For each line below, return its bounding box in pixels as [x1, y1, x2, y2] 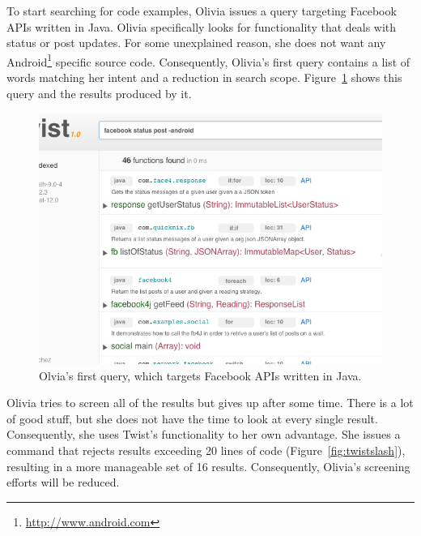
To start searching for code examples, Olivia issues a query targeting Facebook [6, 2, 397, 19]
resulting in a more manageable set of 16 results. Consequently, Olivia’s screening [6, 457, 410, 474]
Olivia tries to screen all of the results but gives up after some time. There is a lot [6, 394, 414, 411]
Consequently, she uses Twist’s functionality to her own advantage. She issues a [6, 426, 401, 443]
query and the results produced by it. [6, 84, 192, 101]
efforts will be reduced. [6, 474, 120, 491]
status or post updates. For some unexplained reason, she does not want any [6, 34, 386, 51]
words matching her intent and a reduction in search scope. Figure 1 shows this [6, 69, 402, 86]
